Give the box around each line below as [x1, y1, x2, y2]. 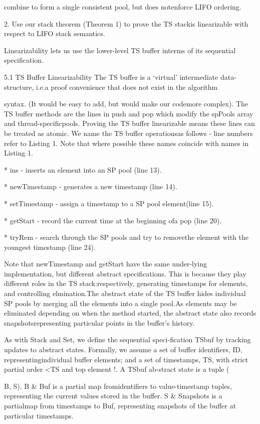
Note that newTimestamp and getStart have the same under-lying [4, 258, 207, 269]
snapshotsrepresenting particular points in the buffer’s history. [4, 317, 195, 328]
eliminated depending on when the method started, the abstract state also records [4, 308, 256, 318]
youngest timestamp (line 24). [4, 241, 96, 252]
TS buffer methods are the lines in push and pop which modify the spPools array [4, 108, 253, 118]
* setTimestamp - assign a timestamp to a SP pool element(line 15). [4, 198, 214, 208]
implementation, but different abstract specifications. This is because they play [4, 268, 246, 278]
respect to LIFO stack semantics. [4, 28, 105, 39]
